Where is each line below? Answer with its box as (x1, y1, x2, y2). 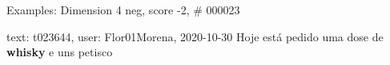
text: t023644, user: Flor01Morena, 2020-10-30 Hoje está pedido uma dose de (6, 28, 384, 44)
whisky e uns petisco (6, 44, 113, 60)
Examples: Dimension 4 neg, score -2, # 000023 (6, 2, 240, 17)
